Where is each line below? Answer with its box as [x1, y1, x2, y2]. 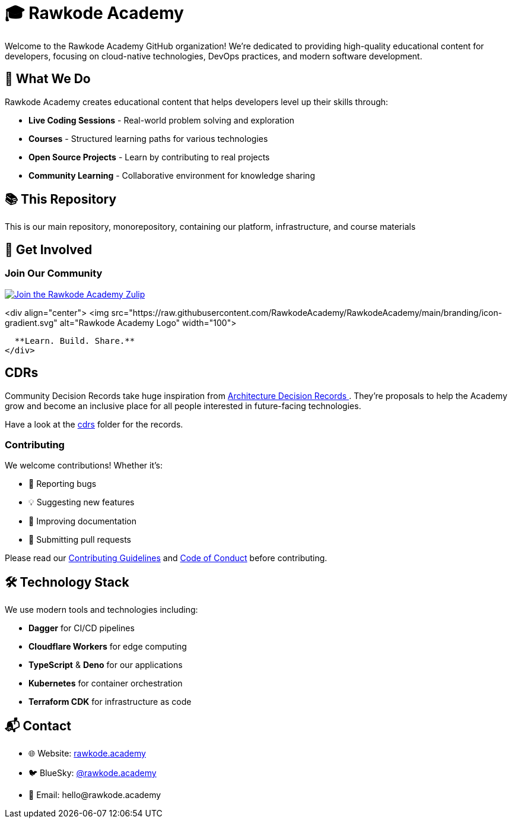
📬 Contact [5, 718, 71, 733]
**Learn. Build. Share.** [14, 335, 135, 346]
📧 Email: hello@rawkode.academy [28, 789, 161, 800]
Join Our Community [5, 267, 103, 280]
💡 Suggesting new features [28, 497, 135, 508]
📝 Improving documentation [28, 516, 137, 527]
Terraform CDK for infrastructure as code [28, 697, 192, 707]
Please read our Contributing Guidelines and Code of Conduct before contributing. [5, 553, 327, 564]
